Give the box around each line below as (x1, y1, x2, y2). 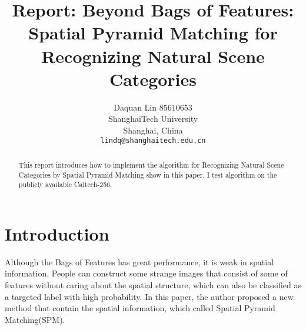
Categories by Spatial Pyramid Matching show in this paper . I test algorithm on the (18, 169, 277, 179)
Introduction (5, 221, 109, 245)
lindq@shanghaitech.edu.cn (100, 136, 206, 145)
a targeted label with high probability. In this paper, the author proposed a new (5, 290, 294, 302)
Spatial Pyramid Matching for (28, 21, 278, 45)
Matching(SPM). (5, 313, 65, 325)
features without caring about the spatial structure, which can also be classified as (5, 279, 301, 291)
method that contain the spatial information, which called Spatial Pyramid (5, 302, 275, 314)
